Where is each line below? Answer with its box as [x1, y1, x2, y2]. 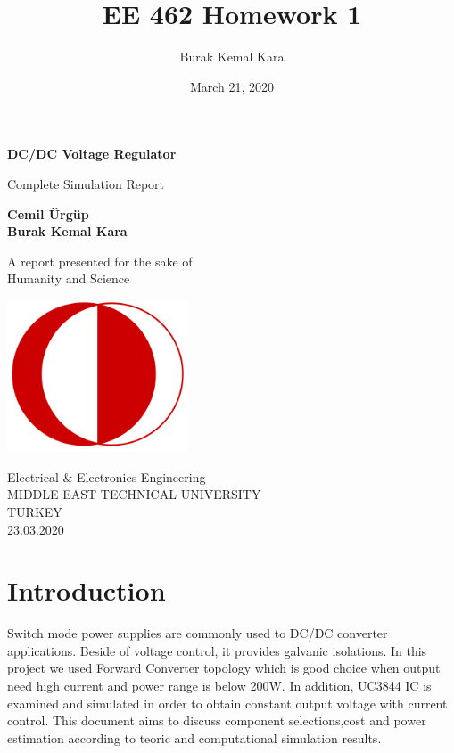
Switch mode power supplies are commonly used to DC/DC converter [7, 624, 388, 643]
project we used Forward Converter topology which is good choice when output [7, 659, 441, 677]
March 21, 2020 [189, 77, 275, 95]
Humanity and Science [7, 269, 130, 288]
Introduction [7, 572, 166, 609]
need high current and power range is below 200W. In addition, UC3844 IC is [7, 676, 432, 695]
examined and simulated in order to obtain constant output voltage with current [7, 693, 448, 712]
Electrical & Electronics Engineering [7, 467, 206, 486]
